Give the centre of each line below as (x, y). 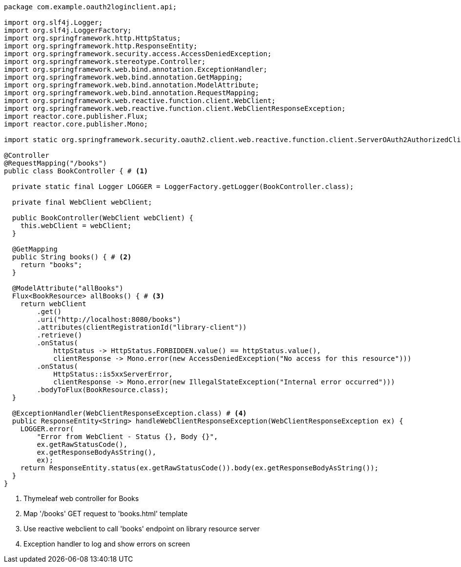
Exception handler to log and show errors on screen (107, 544)
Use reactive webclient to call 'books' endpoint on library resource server (142, 529)
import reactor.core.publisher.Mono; (76, 124)
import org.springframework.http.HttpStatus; (93, 38)
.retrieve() (60, 335)
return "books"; (51, 265)
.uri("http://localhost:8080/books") (109, 319)
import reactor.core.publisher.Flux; (76, 116)
